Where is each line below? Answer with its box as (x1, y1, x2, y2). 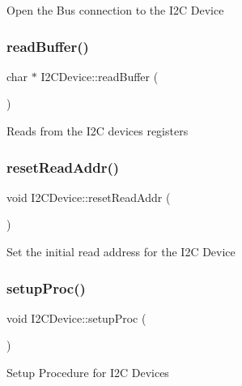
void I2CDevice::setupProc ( (6, 309, 146, 326)
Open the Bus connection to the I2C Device (6, 2, 224, 18)
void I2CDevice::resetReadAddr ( (6, 188, 171, 205)
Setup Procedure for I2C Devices (6, 364, 169, 380)
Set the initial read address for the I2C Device (6, 243, 236, 259)
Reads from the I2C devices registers (6, 122, 189, 139)
